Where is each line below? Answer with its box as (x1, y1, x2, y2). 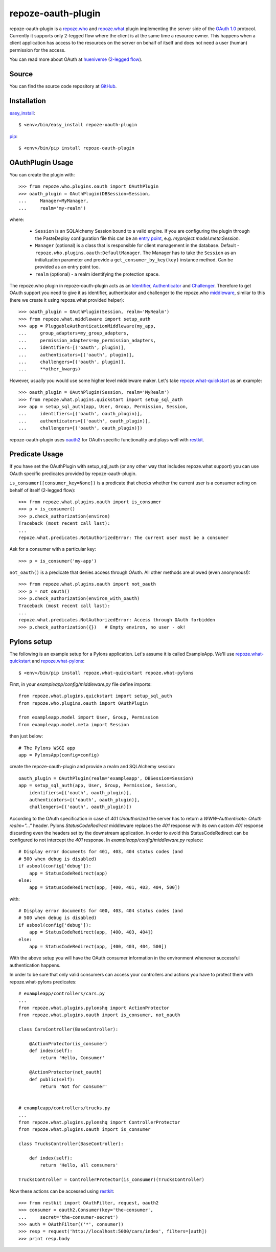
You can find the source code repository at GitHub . (9, 83, 117, 90)
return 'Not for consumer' (40, 1084, 108, 1089)
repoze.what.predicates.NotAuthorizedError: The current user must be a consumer (18, 534, 229, 541)
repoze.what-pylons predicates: (9, 978, 77, 985)
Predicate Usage (9, 450, 63, 459)
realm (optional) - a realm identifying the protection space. (35, 271, 160, 277)
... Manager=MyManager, (18, 198, 89, 204)
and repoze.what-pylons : (31, 658, 85, 664)
